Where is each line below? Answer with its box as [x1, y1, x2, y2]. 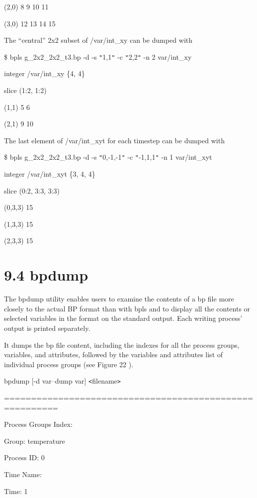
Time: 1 [4, 486, 28, 496]
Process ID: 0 [4, 452, 45, 463]
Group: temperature [4, 435, 65, 446]
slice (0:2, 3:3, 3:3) [4, 185, 60, 196]
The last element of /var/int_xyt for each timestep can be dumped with [4, 135, 225, 145]
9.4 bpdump [4, 265, 88, 285]
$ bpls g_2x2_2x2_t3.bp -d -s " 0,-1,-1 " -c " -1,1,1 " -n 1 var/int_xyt [4, 152, 212, 162]
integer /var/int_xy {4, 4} [4, 68, 85, 79]
